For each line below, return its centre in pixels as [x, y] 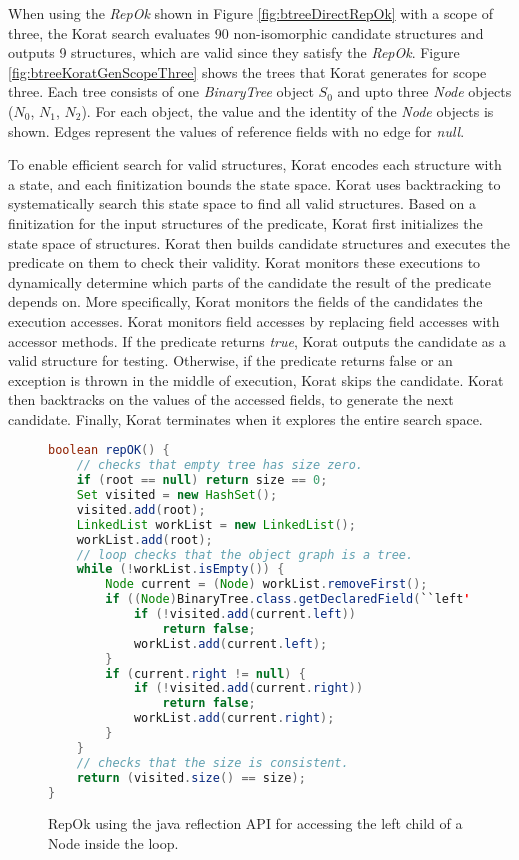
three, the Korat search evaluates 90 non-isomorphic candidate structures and [246, 32]
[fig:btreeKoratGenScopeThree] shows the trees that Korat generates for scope [247, 71]
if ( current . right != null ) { [205, 673]
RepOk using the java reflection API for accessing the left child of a [255, 823]
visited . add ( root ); [141, 509]
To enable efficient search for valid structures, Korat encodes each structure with [255, 164]
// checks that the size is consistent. [212, 762]
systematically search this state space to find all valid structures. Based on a [242, 203]
